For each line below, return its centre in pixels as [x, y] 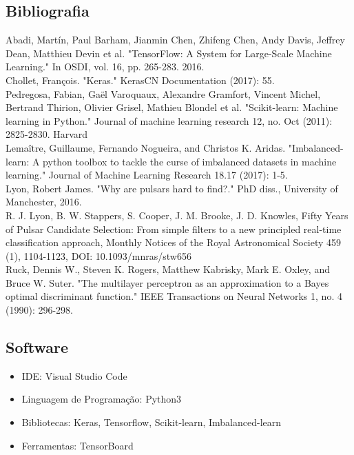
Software [37, 347]
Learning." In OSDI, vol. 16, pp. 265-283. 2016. [105, 67]
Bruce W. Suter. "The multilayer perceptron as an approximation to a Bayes [167, 282]
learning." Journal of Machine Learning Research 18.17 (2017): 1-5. [147, 175]
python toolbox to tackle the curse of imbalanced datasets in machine [190, 161]
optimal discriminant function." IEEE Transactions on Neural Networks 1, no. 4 [174, 296]
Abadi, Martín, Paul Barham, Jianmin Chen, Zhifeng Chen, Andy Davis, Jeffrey [175, 40]
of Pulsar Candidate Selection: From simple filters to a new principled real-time [174, 229]
